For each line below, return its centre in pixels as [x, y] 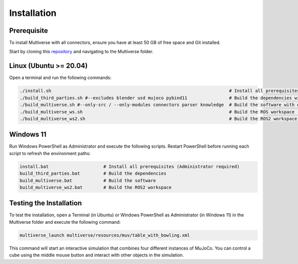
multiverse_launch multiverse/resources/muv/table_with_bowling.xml [105, 235]
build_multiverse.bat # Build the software [88, 180]
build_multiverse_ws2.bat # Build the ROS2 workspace [96, 187]
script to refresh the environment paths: [50, 153]
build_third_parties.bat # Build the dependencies [93, 174]
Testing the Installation [45, 203]
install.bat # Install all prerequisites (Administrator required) [130, 166]
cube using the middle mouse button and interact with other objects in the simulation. [96, 255]
